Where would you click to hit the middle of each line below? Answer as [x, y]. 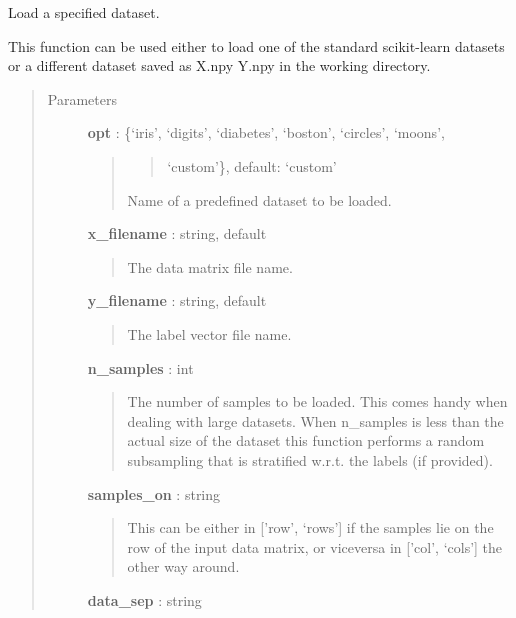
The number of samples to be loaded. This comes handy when [317, 401]
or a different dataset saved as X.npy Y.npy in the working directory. [219, 65]
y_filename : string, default [177, 300]
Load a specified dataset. [84, 12]
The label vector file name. [209, 333]
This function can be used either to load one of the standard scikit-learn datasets [256, 45]
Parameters [82, 98]
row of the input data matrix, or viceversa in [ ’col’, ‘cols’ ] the [315, 546]
